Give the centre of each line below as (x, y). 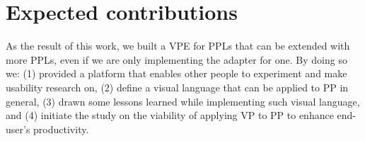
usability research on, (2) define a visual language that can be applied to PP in (177, 87)
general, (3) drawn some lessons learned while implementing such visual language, (183, 101)
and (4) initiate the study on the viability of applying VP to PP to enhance (170, 115)
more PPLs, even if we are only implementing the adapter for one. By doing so (176, 59)
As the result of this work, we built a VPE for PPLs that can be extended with (178, 46)
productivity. (61, 129)
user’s (18, 129)
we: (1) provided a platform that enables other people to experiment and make (176, 73)
